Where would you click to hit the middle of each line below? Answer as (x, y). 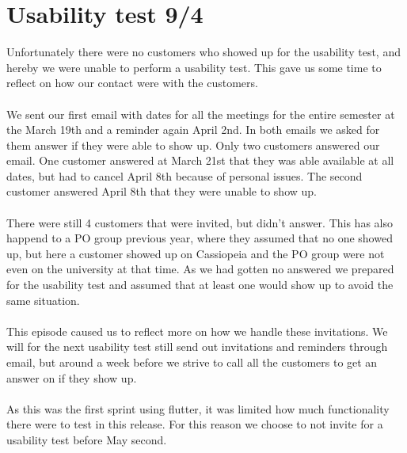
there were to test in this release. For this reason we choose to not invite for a (195, 424)
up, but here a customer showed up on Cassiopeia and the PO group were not (196, 253)
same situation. (43, 300)
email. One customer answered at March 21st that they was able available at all (200, 160)
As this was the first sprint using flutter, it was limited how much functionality (198, 408)
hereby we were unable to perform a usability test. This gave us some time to (194, 67)
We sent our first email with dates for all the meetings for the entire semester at (201, 114)
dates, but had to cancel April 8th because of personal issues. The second (184, 175)
